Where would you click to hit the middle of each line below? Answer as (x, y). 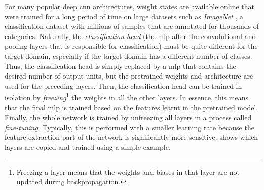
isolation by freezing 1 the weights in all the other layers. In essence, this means (126, 97)
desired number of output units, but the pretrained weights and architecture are (129, 76)
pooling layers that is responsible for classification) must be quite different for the (131, 46)
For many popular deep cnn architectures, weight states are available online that (129, 6)
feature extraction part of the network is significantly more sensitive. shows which (131, 137)
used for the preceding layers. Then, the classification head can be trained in (123, 85)
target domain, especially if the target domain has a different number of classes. (128, 55)
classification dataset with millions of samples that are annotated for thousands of (132, 26)
